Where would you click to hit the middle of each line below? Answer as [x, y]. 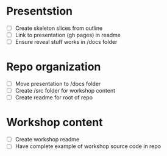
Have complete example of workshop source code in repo [88, 146]
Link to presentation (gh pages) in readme [68, 35]
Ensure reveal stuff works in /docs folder [66, 42]
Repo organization [54, 67]
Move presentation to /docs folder [58, 84]
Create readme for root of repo [54, 97]
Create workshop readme [47, 140]
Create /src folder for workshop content [65, 91]
